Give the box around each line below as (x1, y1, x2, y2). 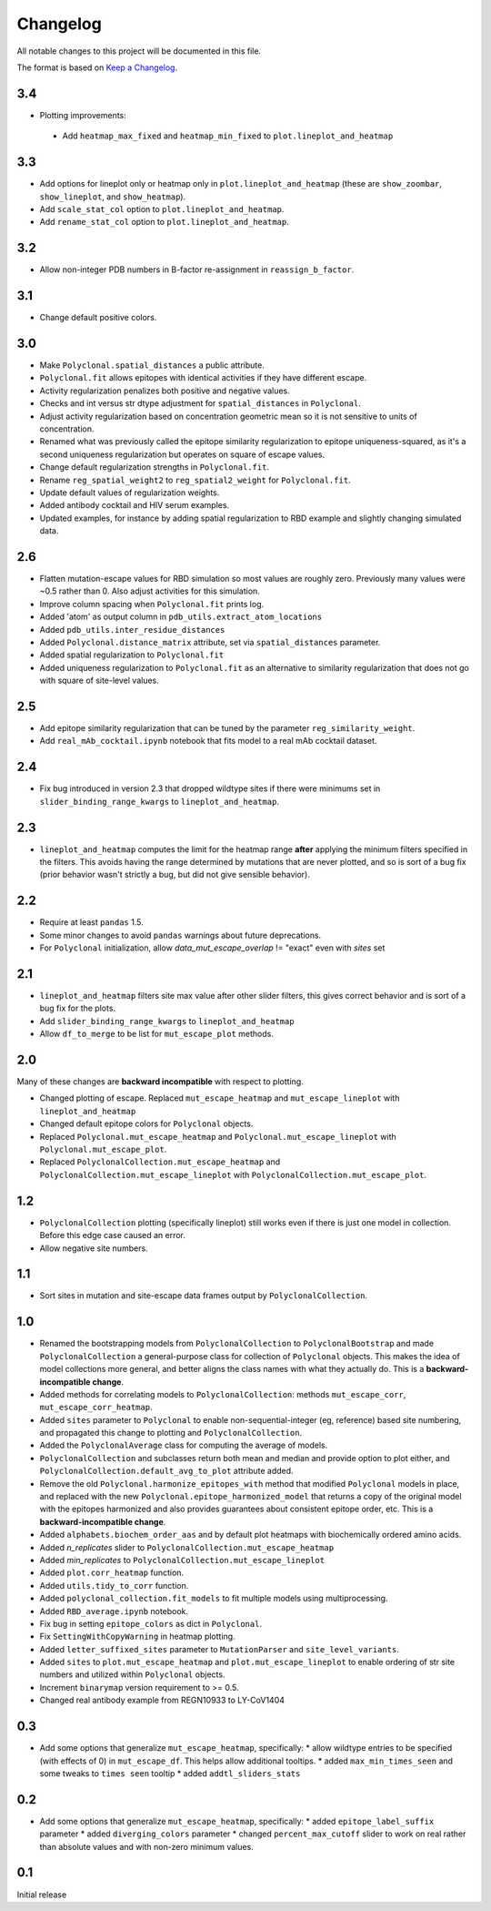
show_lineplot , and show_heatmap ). (39, 191, 186, 202)
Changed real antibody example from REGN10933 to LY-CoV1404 (39, 1694, 286, 1706)
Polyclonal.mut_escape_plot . (39, 1144, 167, 1155)
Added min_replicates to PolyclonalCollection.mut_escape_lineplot (39, 1554, 326, 1565)
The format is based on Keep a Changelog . (16, 62, 177, 73)
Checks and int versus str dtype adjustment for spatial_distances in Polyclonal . (39, 398, 361, 409)
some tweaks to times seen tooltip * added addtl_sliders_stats (39, 1767, 301, 1779)
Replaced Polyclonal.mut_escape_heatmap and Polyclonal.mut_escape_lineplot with (39, 1131, 397, 1142)
